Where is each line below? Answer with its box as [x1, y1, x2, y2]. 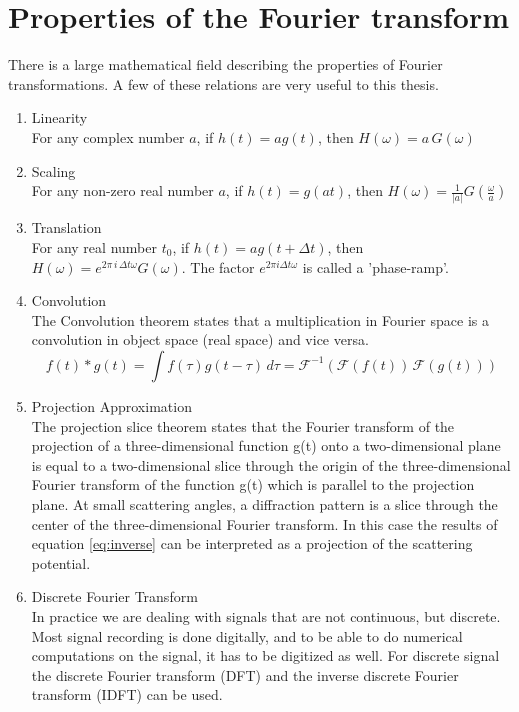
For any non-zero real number [31, 180, 214, 201]
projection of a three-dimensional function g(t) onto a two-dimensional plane [31, 435, 501, 456]
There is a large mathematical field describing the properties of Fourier [8, 54, 443, 75]
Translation [31, 217, 102, 238]
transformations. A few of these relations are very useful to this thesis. [8, 73, 439, 94]
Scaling [31, 160, 76, 181]
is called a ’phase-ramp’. [302, 256, 449, 277]
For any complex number [31, 126, 185, 147]
